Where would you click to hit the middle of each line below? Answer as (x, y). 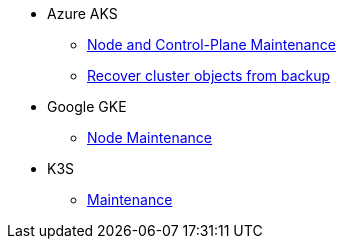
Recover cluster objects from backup (209, 75)
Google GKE (87, 106)
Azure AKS (82, 13)
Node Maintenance (149, 137)
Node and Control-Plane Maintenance (211, 44)
